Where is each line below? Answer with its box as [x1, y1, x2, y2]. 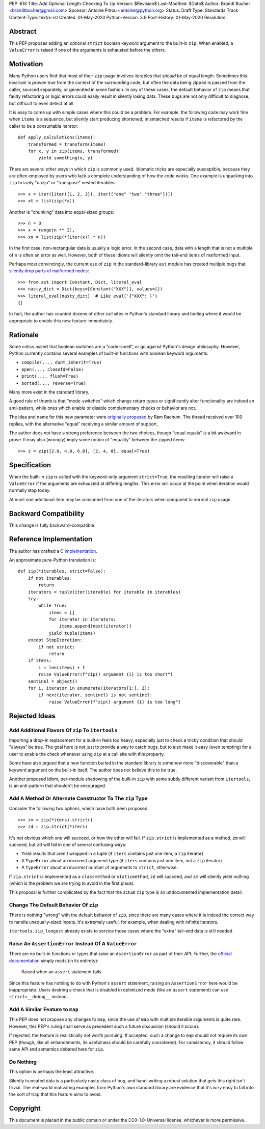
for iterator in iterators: [49, 617, 116, 622]
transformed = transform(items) [27, 141, 106, 147]
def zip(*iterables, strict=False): [18, 568, 106, 574]
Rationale [9, 331, 39, 339]
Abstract [9, 27, 37, 35]
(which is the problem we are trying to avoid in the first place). [9, 880, 135, 886]
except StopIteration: [27, 637, 83, 643]
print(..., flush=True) [21, 373, 79, 379]
